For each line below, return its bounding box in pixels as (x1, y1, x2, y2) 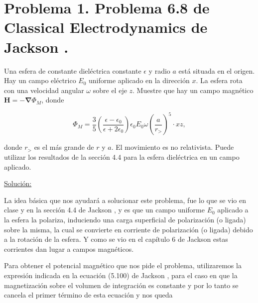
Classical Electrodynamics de (4, 17, 208, 37)
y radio (148, 65, 170, 76)
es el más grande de (34, 142, 94, 152)
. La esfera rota (196, 75, 243, 86)
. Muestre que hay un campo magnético (132, 85, 254, 95)
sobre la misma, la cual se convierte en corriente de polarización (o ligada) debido (4, 224, 253, 234)
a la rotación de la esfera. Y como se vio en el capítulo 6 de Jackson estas (4, 234, 228, 244)
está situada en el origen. (178, 65, 255, 76)
